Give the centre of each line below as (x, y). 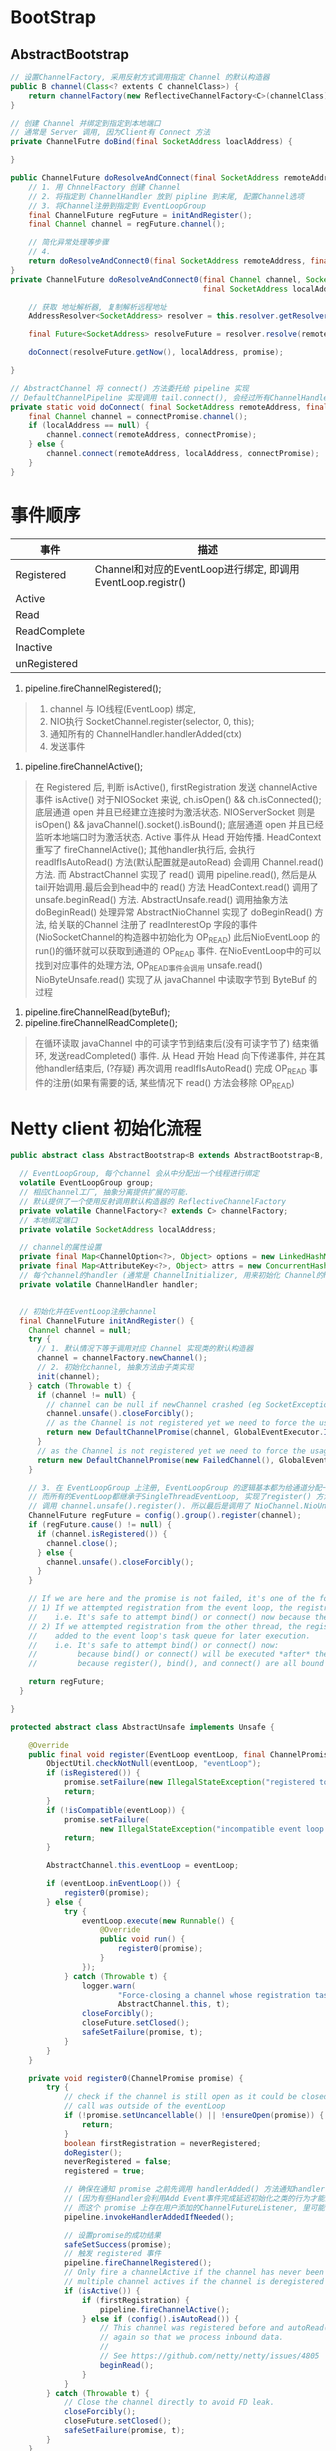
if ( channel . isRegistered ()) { (102, 1534)
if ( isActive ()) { (102, 2291)
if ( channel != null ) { (86, 1395)
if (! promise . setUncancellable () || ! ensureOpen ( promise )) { (194, 2116)
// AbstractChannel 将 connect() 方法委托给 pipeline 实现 (130, 388)
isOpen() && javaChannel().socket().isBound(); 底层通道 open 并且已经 (179, 824)
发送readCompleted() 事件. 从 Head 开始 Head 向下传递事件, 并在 (182, 1055)
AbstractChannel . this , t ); (173, 2004)
